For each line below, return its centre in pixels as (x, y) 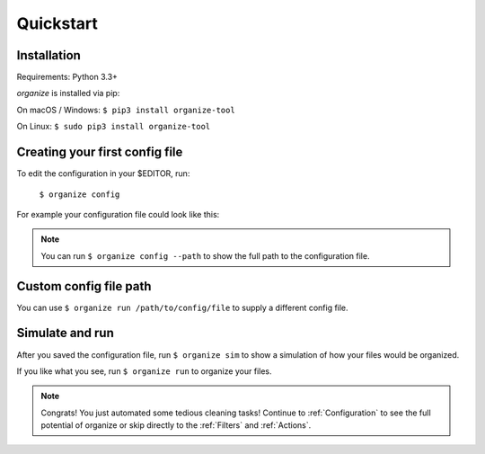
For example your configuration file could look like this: (118, 214)
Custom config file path (84, 286)
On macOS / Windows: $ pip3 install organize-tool (126, 110)
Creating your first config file (100, 152)
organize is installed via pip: (68, 93)
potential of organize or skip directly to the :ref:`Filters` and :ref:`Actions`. (176, 425)
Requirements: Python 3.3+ (67, 77)
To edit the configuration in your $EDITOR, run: (103, 174)
